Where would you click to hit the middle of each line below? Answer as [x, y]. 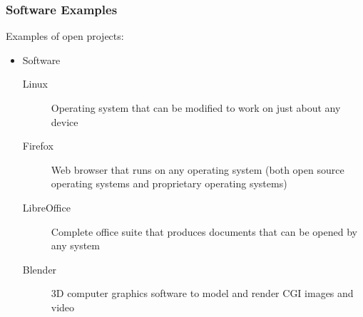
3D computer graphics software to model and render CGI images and [202, 293]
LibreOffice [46, 207]
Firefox [38, 146]
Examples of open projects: [65, 36]
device [65, 121]
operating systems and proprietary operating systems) [169, 183]
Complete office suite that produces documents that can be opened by [204, 231]
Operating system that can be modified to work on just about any [196, 108]
